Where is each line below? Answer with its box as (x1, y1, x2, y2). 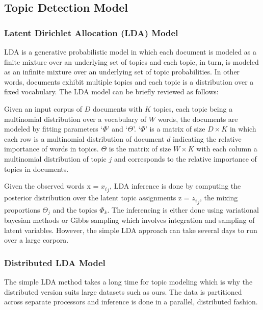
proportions (4, 204, 40, 215)
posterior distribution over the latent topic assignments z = (4, 192, 190, 203)
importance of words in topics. (4, 143, 99, 154)
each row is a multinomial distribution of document (4, 133, 165, 144)
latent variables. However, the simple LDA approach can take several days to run (4, 224, 257, 235)
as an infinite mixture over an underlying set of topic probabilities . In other (4, 66, 240, 77)
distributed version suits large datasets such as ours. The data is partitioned (4, 286, 242, 297)
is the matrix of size (109, 143, 171, 154)
